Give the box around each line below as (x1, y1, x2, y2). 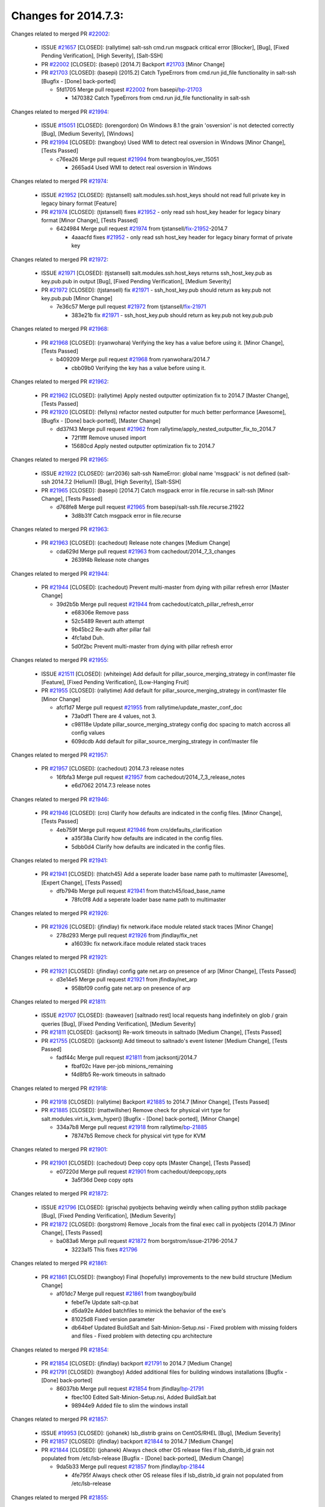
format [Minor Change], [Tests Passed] (41, 216, 138, 224)
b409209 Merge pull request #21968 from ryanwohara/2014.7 (56, 356, 210, 363)
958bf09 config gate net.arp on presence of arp (71, 984, 191, 992)
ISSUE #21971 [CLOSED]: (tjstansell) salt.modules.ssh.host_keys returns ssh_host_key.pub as (41, 269, 273, 277)
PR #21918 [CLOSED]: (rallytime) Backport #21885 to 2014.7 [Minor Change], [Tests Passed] (41, 1098, 270, 1106)
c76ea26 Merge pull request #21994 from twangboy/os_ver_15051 (56, 156, 219, 163)
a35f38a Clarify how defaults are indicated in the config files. (71, 835, 223, 842)
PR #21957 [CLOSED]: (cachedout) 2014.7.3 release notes (41, 765, 185, 772)
